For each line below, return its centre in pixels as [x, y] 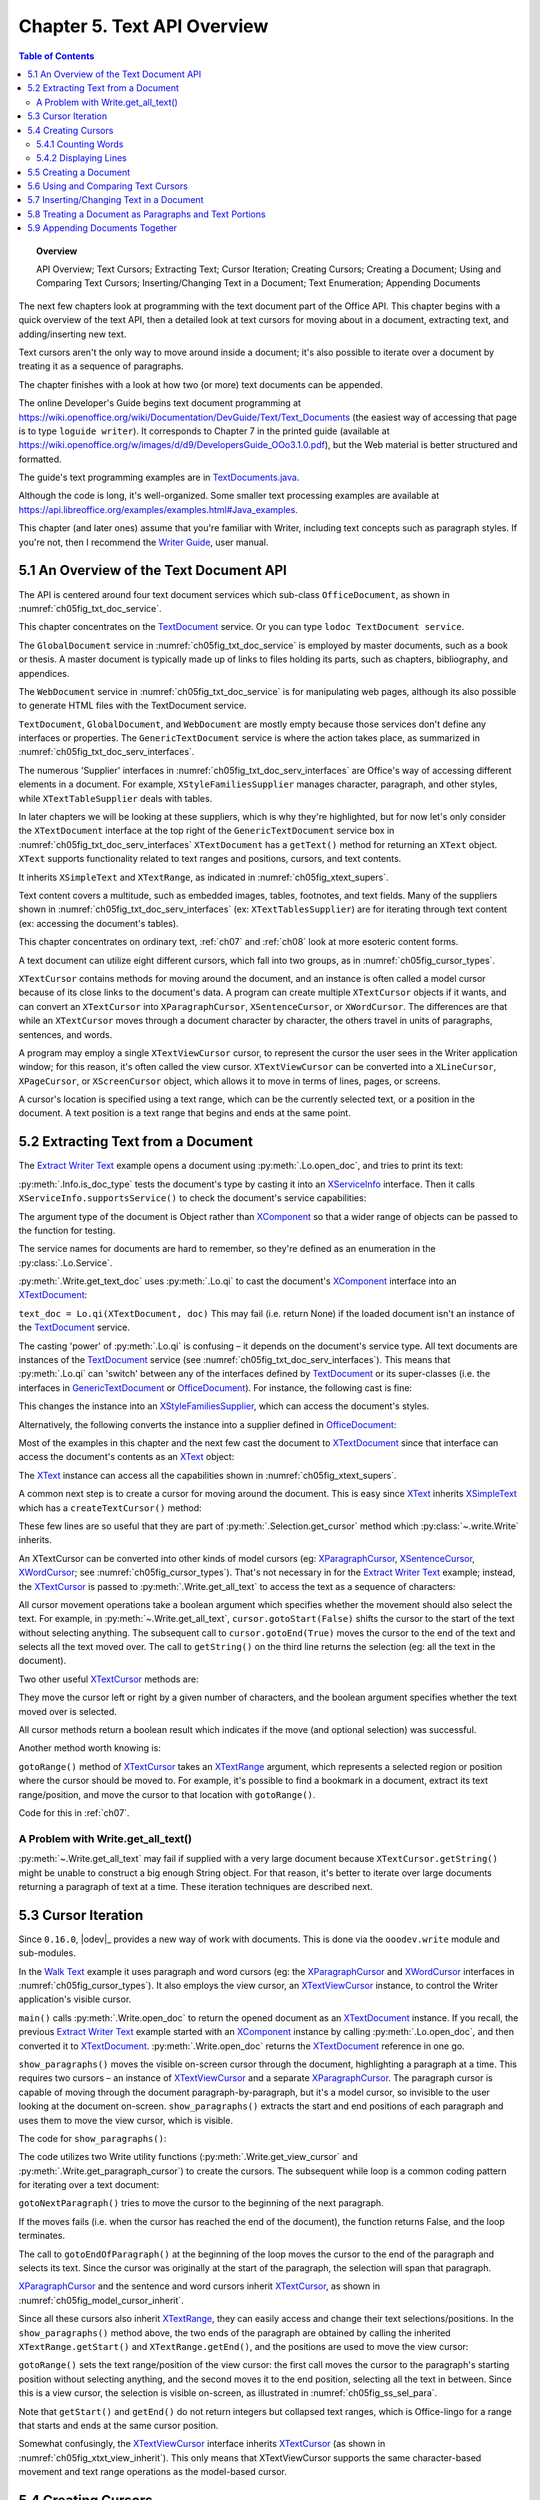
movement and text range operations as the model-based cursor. [152, 2472]
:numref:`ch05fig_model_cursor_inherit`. [101, 2300]
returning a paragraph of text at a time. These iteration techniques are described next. [196, 1886]
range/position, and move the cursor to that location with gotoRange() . [167, 1794]
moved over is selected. [67, 1711]
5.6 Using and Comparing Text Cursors [108, 186]
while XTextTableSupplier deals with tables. [115, 798]
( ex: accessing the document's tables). [98, 923]
